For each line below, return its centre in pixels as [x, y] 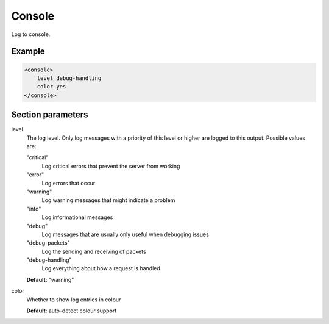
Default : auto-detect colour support [72, 311]
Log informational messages [77, 217]
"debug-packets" [48, 243]
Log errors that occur [69, 183]
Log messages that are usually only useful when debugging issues [126, 234]
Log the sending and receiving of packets [94, 251]
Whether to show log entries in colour [74, 300]
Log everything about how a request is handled [101, 268]
